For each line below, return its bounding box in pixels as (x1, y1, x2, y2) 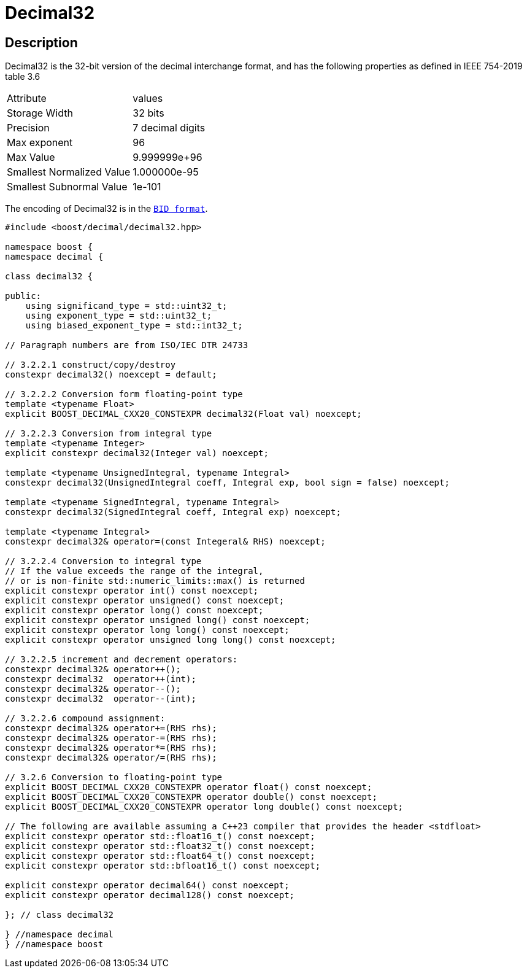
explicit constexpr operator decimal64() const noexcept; (5, 880, 290, 891)
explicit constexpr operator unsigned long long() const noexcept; (5, 635, 336, 645)
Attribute (7, 92, 47, 105)
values (133, 92, 163, 105)
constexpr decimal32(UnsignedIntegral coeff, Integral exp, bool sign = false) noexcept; (5, 478, 450, 488)
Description (5, 34, 78, 50)
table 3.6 (5, 71, 40, 82)
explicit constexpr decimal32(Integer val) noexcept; (5, 448, 269, 459)
